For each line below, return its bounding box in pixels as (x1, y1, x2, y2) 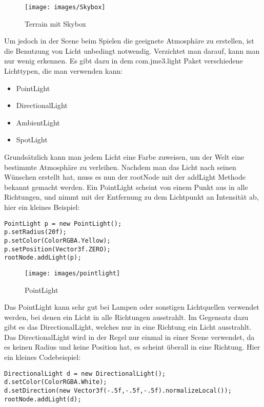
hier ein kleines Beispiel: (4, 201, 80, 212)
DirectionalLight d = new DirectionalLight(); (4, 370, 166, 377)
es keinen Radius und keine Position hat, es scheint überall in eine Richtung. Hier (4, 341, 260, 352)
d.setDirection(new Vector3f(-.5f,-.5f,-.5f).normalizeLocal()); (4, 387, 232, 394)
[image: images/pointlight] (25, 269, 120, 277)
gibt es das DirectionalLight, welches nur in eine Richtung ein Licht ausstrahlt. (4, 322, 252, 332)
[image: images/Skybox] (25, 4, 106, 11)
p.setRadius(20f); (4, 228, 67, 236)
